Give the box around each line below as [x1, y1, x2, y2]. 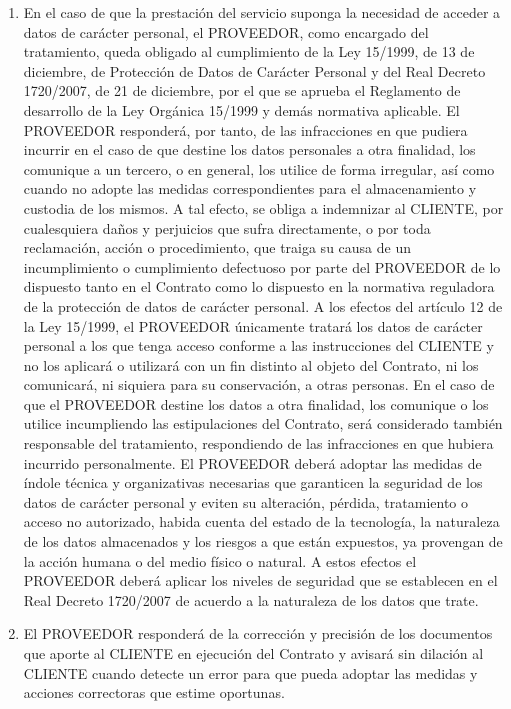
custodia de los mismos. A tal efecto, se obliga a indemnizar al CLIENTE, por [23, 197, 504, 218]
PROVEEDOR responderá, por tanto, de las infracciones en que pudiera [23, 119, 468, 140]
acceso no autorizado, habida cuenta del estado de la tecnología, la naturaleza [23, 511, 500, 532]
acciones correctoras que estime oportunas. [23, 682, 285, 703]
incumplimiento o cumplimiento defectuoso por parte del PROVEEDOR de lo [23, 256, 501, 277]
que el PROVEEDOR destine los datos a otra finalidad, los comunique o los [23, 393, 489, 414]
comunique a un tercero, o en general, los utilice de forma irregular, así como [23, 158, 495, 179]
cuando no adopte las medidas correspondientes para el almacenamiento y [23, 178, 477, 199]
